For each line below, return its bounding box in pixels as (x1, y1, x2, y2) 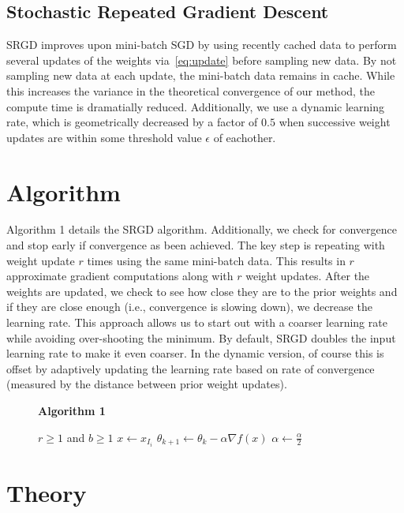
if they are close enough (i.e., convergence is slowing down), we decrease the (6, 298, 372, 315)
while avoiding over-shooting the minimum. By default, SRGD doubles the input (6, 329, 396, 346)
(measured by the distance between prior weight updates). (6, 376, 287, 392)
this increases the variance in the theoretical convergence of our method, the (6, 82, 376, 99)
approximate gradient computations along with (6, 268, 234, 284)
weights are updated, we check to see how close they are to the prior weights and (6, 283, 398, 299)
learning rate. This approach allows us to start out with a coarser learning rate (6, 314, 387, 331)
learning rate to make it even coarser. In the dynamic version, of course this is (6, 345, 384, 361)
